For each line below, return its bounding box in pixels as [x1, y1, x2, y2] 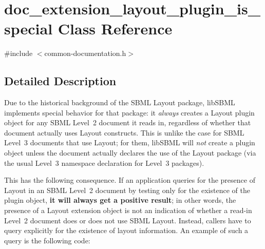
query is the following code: [4, 235, 90, 245]
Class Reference [58, 18, 173, 39]
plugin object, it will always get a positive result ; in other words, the [4, 195, 236, 205]
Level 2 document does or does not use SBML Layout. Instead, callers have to [4, 215, 251, 225]
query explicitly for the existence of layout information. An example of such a [4, 225, 249, 236]
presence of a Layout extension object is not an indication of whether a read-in [4, 205, 252, 216]
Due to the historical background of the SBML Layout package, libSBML [4, 97, 235, 108]
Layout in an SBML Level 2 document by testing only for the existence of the [4, 184, 250, 195]
